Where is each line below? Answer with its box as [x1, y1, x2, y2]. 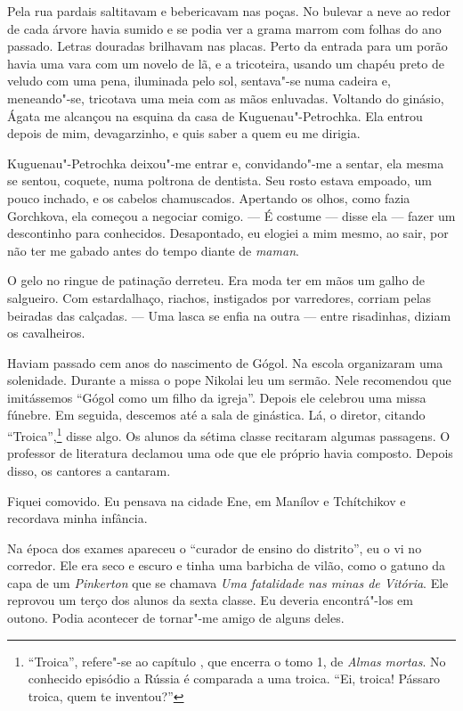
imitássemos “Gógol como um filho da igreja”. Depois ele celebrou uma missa [7, 388, 426, 406]
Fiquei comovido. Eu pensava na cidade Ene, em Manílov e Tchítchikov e [7, 491, 406, 510]
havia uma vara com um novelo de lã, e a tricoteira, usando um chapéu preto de [7, 53, 444, 72]
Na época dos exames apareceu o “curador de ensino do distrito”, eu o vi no [7, 538, 422, 557]
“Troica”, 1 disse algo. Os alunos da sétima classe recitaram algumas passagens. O [7, 424, 451, 445]
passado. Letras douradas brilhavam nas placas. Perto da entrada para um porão [7, 37, 448, 55]
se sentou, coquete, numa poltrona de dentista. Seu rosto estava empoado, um [7, 171, 432, 190]
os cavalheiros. [7, 323, 85, 342]
